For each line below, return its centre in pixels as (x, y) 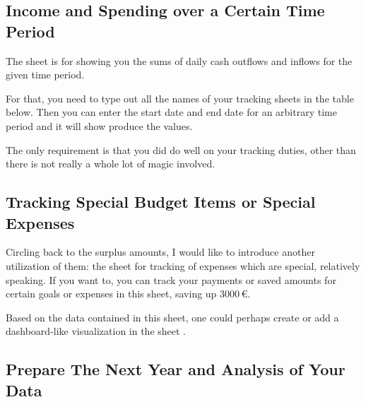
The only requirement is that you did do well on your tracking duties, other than (181, 149)
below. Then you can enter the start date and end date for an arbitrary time (171, 112)
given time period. (45, 75)
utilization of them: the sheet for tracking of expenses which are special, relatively (183, 265)
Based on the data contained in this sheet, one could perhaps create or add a (172, 317)
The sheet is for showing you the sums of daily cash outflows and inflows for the (179, 60)
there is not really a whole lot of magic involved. (111, 164)
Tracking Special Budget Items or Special (161, 202)
